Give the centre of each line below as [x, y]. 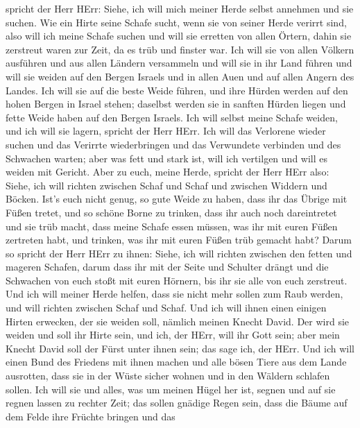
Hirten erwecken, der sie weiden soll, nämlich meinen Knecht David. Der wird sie [178, 321]
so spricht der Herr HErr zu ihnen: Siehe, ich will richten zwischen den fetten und [179, 253]
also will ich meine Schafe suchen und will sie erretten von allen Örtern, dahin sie [179, 36]
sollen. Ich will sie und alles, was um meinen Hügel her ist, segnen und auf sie [171, 389]
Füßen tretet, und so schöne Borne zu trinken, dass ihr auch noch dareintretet [171, 212]
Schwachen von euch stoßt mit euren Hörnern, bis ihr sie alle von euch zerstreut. [177, 280]
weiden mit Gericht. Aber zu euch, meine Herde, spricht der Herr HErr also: [168, 172]
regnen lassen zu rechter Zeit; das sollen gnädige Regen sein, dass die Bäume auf [177, 403]
